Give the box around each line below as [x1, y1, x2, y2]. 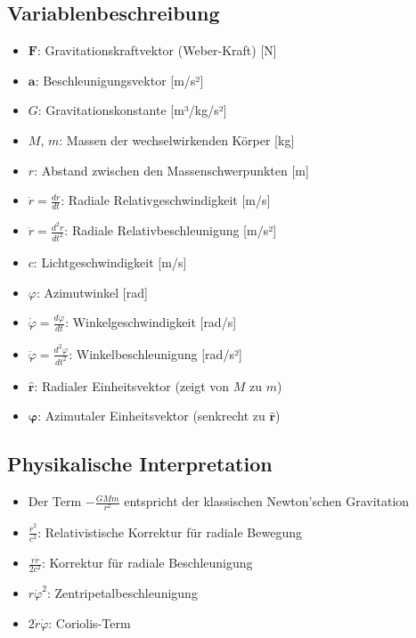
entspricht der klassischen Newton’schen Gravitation [124, 492, 410, 511]
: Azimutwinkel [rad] [36, 282, 148, 301]
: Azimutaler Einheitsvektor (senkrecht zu [37, 406, 265, 425]
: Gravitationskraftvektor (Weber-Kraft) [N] [37, 41, 277, 60]
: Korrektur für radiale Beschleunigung [42, 553, 253, 572]
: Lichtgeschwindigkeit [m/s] [33, 252, 187, 271]
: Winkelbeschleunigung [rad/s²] [69, 344, 242, 363]
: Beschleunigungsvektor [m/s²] [35, 70, 204, 89]
